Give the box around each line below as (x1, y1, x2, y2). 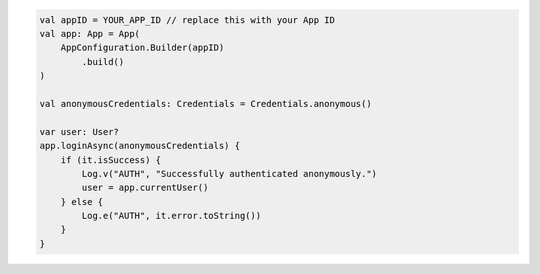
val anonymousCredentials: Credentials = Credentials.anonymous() (39, 98, 372, 109)
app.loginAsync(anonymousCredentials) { (39, 140, 240, 152)
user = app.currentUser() (81, 182, 209, 194)
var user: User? (39, 126, 120, 137)
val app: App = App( (39, 28, 140, 39)
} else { (60, 196, 104, 207)
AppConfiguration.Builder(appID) (60, 42, 225, 54)
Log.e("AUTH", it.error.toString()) (81, 210, 262, 222)
